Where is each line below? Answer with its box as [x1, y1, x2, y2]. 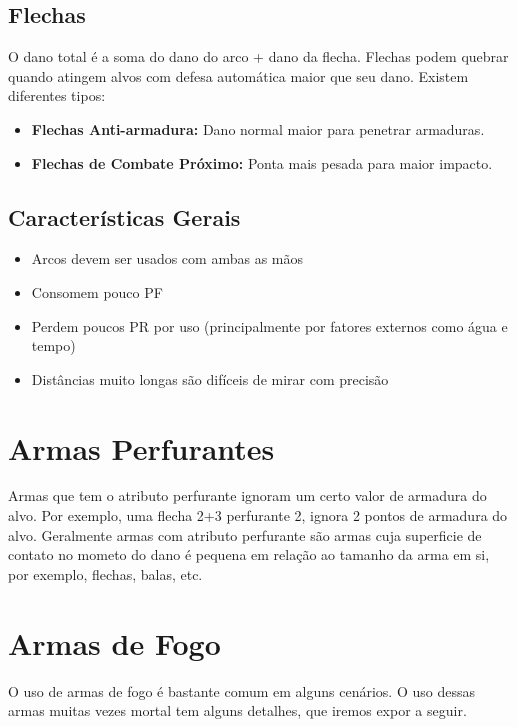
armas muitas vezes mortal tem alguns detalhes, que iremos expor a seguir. [8, 700, 467, 721]
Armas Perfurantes [8, 427, 275, 468]
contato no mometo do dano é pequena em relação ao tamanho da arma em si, [8, 544, 490, 565]
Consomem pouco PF [31, 281, 163, 302]
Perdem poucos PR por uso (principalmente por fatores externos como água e [31, 315, 508, 336]
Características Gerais [8, 201, 241, 232]
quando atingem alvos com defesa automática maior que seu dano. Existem [8, 65, 469, 86]
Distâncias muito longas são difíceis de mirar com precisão [31, 368, 389, 389]
